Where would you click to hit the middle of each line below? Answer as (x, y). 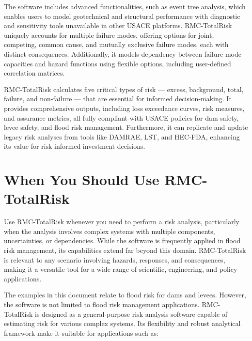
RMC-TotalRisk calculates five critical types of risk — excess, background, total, (124, 89)
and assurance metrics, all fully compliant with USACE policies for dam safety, (121, 117)
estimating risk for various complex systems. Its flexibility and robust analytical (122, 323)
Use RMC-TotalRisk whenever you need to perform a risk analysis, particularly (122, 222)
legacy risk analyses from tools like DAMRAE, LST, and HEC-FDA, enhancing (122, 136)
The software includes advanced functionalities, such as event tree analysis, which (125, 6)
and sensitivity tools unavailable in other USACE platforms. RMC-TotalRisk (118, 25)
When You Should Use (82, 179)
